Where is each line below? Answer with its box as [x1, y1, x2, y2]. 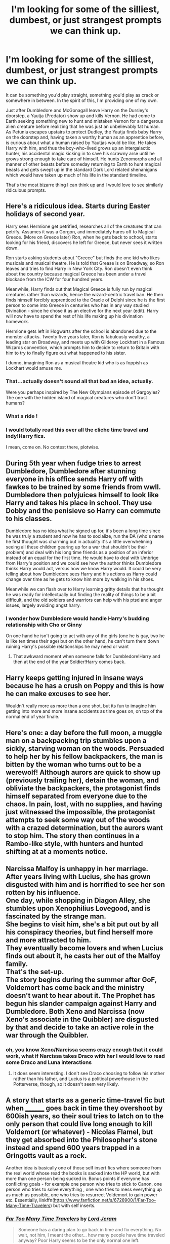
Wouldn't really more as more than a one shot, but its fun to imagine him [6, 703, 156, 709]
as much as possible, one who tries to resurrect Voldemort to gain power [6, 1192, 158, 1198]
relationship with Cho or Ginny [6, 621, 82, 628]
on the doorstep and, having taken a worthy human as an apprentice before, [6, 134, 164, 140]
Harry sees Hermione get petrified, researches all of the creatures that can [6, 223, 161, 229]
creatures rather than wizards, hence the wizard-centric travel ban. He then [6, 291, 163, 297]
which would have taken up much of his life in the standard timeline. [6, 171, 148, 178]
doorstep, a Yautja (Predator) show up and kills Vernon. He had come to [6, 113, 156, 119]
